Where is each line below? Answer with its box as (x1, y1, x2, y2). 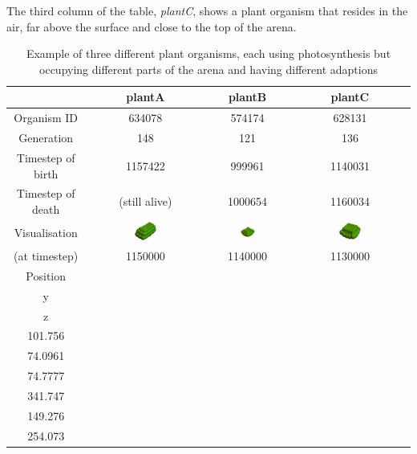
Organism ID (14, 109, 79, 126)
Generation (18, 129, 74, 146)
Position (26, 267, 67, 284)
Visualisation (14, 224, 78, 240)
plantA (126, 88, 165, 105)
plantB (228, 88, 267, 105)
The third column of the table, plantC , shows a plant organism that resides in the (6, 2, 408, 18)
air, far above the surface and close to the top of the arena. (6, 18, 297, 35)
